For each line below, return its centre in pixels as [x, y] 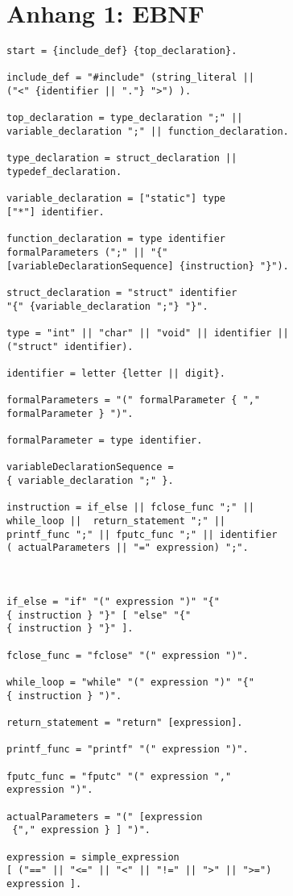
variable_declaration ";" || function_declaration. [148, 132]
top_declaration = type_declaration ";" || [125, 118]
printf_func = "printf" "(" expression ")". [128, 750]
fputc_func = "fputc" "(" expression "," [119, 776]
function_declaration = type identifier [116, 239]
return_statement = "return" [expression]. [125, 722]
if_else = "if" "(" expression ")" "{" [113, 602]
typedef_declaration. [64, 172]
